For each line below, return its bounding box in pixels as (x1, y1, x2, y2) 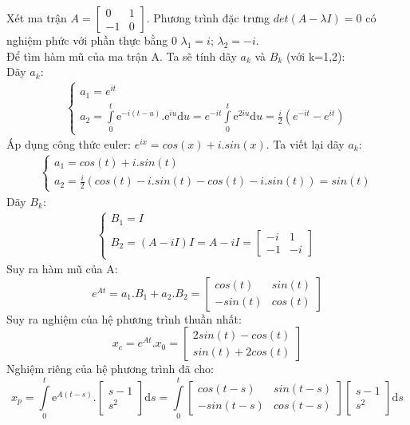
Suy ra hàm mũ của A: (6, 260, 118, 277)
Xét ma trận (6, 10, 67, 26)
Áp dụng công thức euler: (6, 136, 132, 153)
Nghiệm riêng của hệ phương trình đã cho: (6, 360, 214, 377)
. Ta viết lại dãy (266, 136, 345, 153)
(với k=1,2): (286, 47, 345, 64)
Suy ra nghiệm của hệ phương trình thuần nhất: (6, 310, 242, 327)
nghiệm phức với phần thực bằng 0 (6, 32, 177, 48)
